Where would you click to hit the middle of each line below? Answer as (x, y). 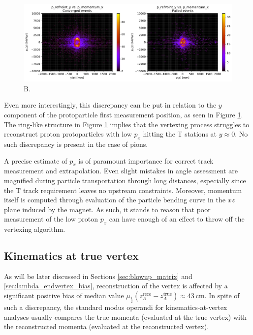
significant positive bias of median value (64, 295)
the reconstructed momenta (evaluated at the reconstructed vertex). (107, 326)
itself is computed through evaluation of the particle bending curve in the (115, 200)
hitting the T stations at (180, 134)
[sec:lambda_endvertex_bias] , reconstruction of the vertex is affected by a (116, 286)
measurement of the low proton (51, 219)
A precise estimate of (36, 160)
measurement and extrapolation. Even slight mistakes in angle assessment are (121, 171)
